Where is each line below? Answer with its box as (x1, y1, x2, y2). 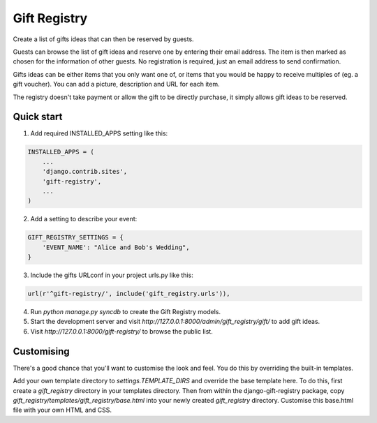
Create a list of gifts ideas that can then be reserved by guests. (13, 35, 195, 43)
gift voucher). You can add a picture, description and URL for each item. (13, 80, 220, 89)
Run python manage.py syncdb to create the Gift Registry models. (30, 308, 221, 316)
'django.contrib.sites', (42, 168, 128, 176)
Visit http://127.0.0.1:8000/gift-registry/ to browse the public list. (30, 327, 213, 335)
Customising (13, 346, 70, 357)
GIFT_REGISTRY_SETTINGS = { (27, 234, 124, 242)
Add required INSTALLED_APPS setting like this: (30, 129, 168, 138)
